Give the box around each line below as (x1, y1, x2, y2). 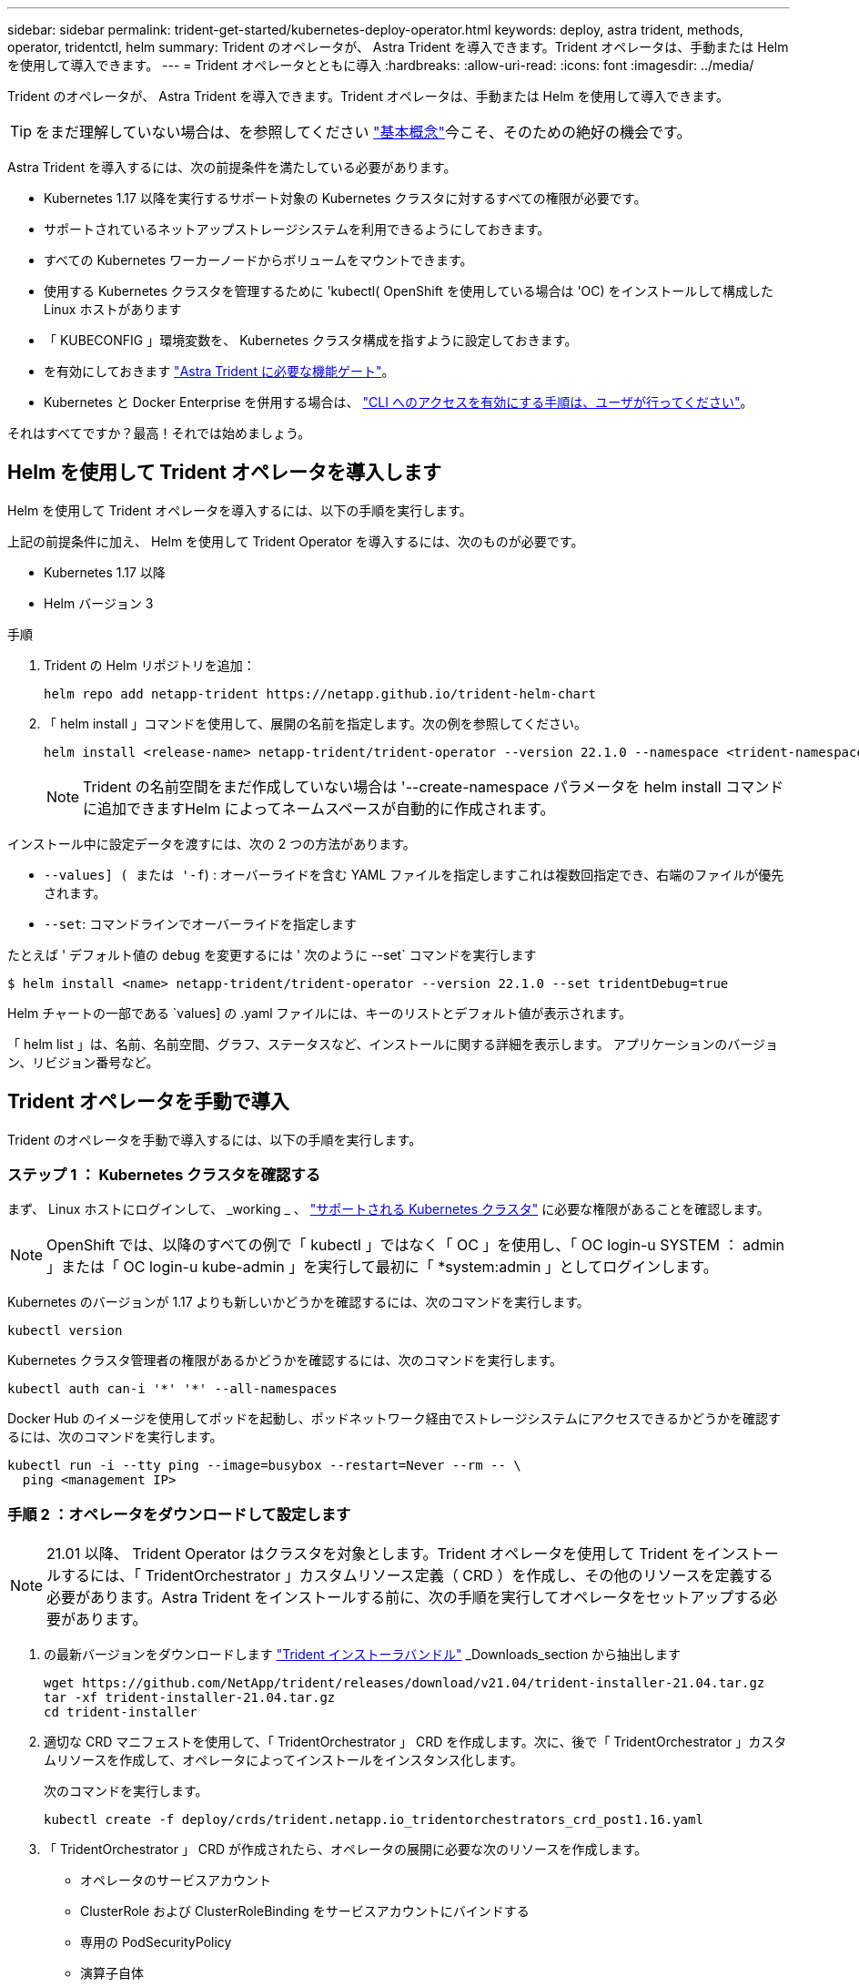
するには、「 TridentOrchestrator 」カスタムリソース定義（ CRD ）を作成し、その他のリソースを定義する (61, 1566, 773, 1585)
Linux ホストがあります (44, 301, 182, 317)
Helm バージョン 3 (44, 595, 154, 611)
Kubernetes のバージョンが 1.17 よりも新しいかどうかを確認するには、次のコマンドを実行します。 (7, 1294, 590, 1310)
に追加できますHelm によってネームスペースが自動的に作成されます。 (83, 799, 555, 818)
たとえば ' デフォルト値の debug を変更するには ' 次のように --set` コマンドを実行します (7, 946, 537, 963)
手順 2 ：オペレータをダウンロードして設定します (7, 1504, 351, 1523)
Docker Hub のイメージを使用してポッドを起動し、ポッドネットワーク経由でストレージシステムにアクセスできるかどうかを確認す (7, 1411, 782, 1427)
